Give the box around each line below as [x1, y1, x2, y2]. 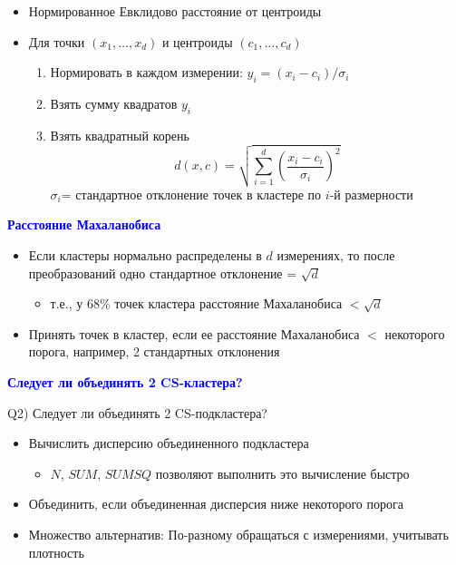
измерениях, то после [277, 246, 395, 265]
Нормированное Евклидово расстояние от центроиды [28, 2, 322, 20]
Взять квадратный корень [50, 125, 189, 144]
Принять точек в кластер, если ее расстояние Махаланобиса [28, 324, 360, 343]
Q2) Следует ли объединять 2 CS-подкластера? [7, 403, 267, 422]
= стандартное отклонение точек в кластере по [61, 184, 322, 203]
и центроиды [161, 32, 233, 51]
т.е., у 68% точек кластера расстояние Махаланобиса [50, 294, 343, 313]
